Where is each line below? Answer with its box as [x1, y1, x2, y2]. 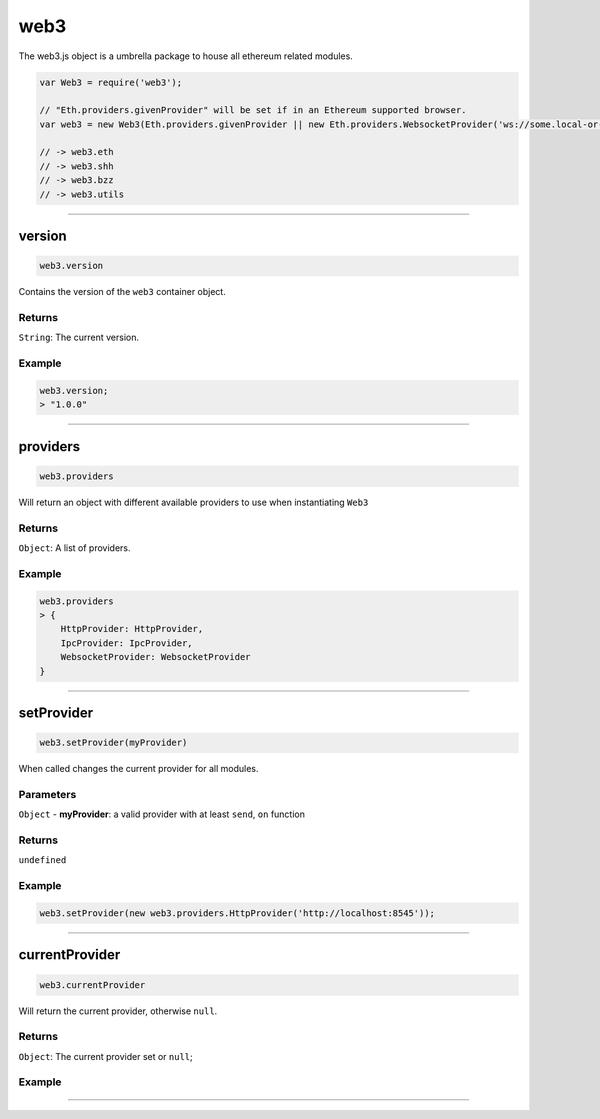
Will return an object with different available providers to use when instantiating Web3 [18, 496, 369, 508]
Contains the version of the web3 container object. [18, 286, 227, 298]
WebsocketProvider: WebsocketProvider [60, 651, 251, 663]
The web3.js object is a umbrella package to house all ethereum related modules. [18, 50, 354, 62]
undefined [18, 855, 67, 866]
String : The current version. [18, 331, 140, 344]
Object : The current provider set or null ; [18, 1050, 194, 1062]
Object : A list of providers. [18, 542, 131, 554]
